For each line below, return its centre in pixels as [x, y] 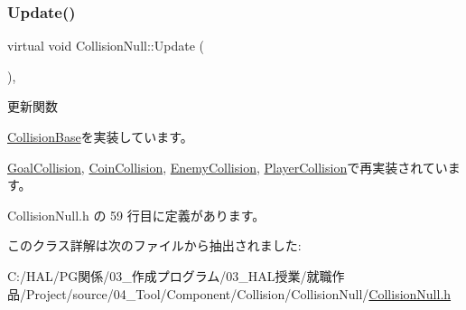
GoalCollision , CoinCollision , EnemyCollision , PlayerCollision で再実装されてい [228, 167]
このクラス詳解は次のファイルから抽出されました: [154, 245]
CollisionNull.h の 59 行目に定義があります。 [136, 215]
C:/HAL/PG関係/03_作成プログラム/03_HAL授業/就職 [170, 275]
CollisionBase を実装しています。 [100, 136]
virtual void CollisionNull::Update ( [106, 46]
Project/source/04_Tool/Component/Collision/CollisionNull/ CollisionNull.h [238, 293]
